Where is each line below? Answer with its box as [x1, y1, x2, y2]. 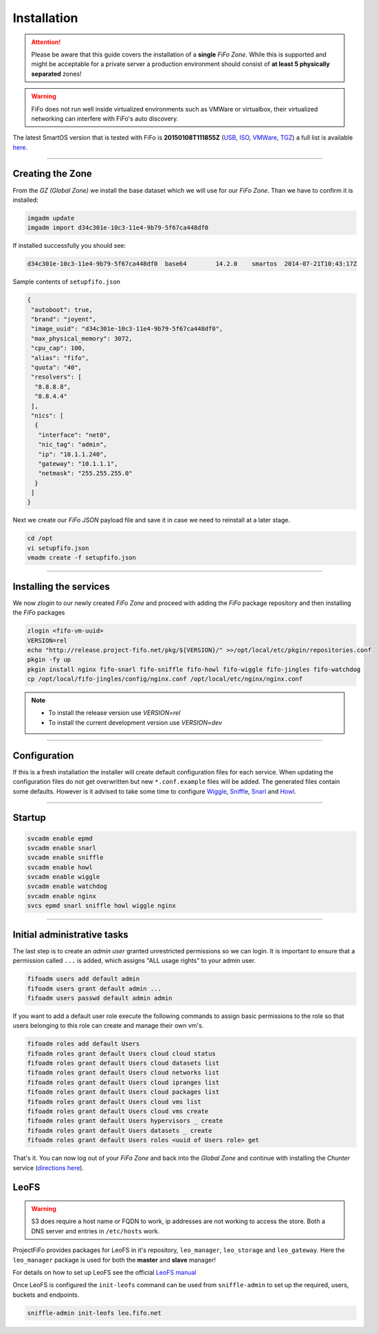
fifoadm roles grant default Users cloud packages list [27, 1088, 220, 1096]
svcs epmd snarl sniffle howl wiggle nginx [27, 902, 177, 910]
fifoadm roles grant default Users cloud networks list [27, 1069, 220, 1077]
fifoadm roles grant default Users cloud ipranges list [27, 1078, 220, 1086]
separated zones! [31, 70, 82, 78]
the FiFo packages [12, 608, 65, 617]
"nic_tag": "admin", [38, 441, 108, 449]
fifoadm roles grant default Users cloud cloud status [27, 1050, 216, 1057]
